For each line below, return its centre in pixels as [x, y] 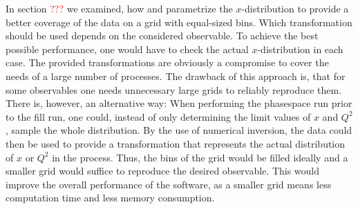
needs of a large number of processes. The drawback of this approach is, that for [176, 76]
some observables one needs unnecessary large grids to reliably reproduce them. [174, 89]
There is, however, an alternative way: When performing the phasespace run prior [179, 103]
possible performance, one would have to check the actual [127, 49]
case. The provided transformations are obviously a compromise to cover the [167, 62]
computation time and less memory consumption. [110, 198]
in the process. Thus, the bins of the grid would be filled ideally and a [200, 157]
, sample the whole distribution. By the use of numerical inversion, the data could [179, 130]
